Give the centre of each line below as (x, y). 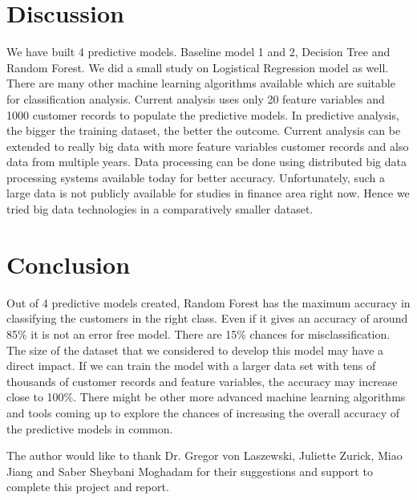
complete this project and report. (88, 487)
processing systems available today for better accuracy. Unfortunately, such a (196, 177)
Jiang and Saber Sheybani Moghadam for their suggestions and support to (190, 471)
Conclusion (69, 264)
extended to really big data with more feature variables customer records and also (208, 146)
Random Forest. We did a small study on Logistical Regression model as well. (198, 67)
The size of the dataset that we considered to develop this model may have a (195, 350)
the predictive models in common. (90, 428)
